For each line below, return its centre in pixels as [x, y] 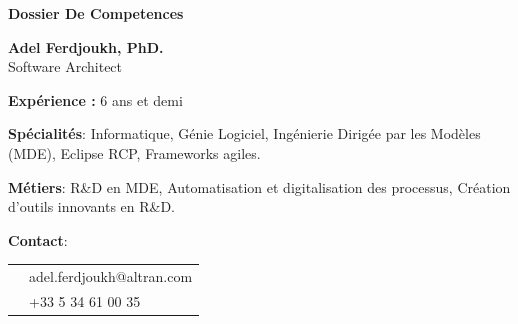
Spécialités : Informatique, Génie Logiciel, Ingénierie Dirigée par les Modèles [244, 133]
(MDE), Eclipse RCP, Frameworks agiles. [134, 152]
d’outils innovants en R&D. [92, 206]
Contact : [38, 239]
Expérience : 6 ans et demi [95, 99]
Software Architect [65, 66]
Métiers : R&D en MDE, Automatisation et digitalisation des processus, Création [259, 186]
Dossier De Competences [96, 13]
